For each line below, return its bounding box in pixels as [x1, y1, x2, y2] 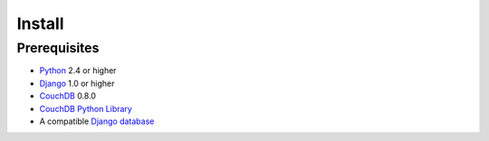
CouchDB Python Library [39, 103, 133, 114]
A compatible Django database [39, 116, 155, 127]
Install [16, 14, 64, 33]
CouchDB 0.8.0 [39, 90, 97, 101]
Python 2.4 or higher [39, 65, 117, 76]
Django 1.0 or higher [39, 78, 115, 89]
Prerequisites [16, 40, 100, 56]
